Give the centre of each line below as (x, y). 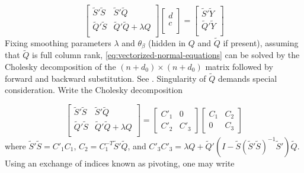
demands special (247, 78)
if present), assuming (261, 42)
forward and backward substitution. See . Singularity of (105, 78)
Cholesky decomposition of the (60, 67)
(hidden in (167, 42)
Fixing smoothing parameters (58, 42)
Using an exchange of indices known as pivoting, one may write (120, 163)
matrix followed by (239, 67)
